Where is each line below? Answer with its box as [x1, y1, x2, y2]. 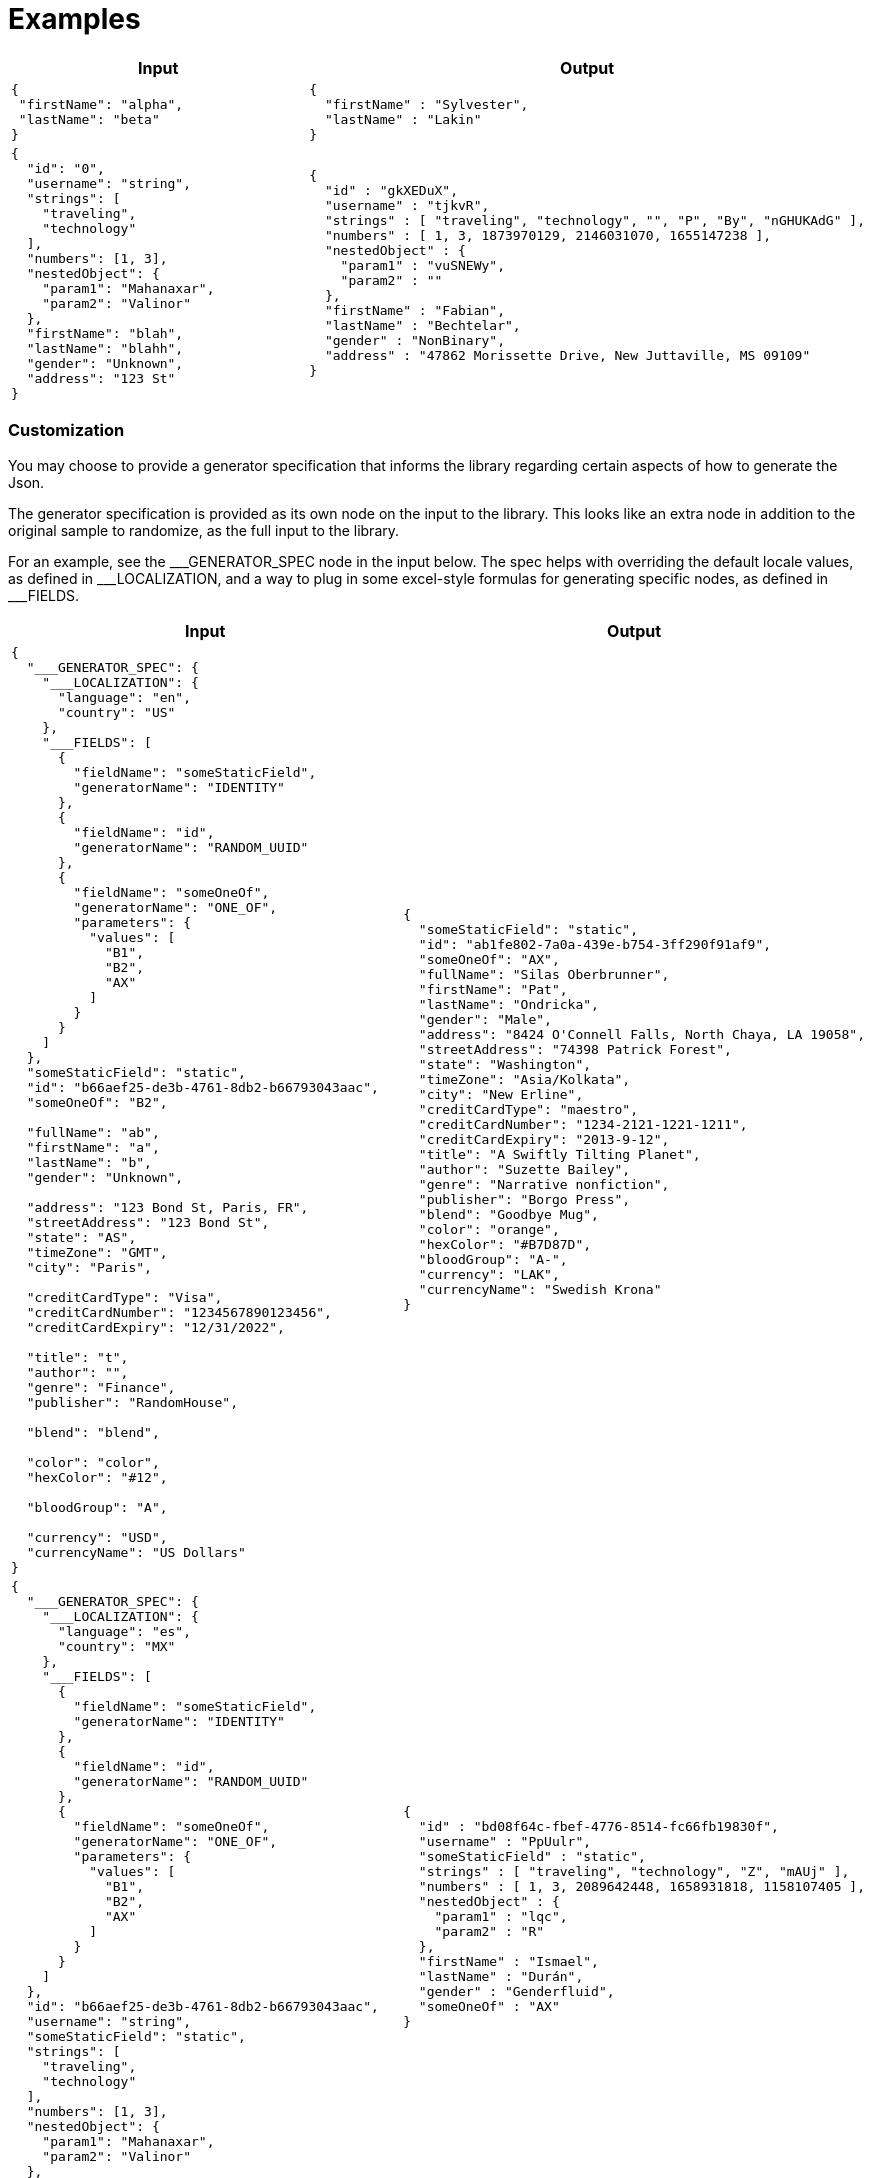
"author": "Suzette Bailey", [418, 1162, 631, 1177]
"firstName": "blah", [26, 325, 184, 341]
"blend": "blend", [26, 1424, 160, 1440]
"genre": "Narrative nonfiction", [418, 1177, 670, 1192]
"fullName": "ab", [26, 1124, 160, 1140]
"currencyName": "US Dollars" [26, 1544, 246, 1560]
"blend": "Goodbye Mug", [418, 1207, 599, 1222]
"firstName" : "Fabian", [324, 303, 505, 319]
